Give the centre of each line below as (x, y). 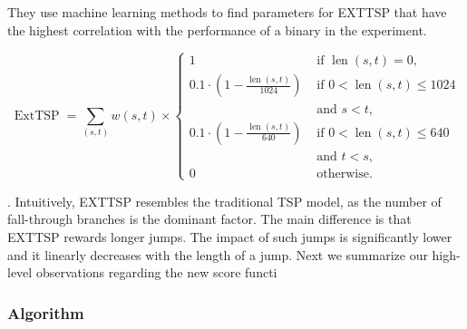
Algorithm (46, 312)
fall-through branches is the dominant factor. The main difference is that (209, 219)
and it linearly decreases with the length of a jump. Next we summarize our (218, 254)
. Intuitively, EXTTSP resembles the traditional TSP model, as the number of (224, 201)
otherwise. (345, 174)
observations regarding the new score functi (156, 272)
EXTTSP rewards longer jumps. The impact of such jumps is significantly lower (230, 237)
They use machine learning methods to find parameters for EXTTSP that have (227, 12)
